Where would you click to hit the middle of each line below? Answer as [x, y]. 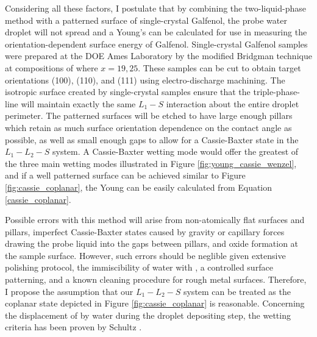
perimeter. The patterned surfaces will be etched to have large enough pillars [149, 115]
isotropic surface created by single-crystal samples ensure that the [128, 92]
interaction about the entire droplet [233, 103]
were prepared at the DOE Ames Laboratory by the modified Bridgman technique [158, 56]
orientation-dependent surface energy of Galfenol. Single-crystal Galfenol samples [156, 44]
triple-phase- [276, 92]
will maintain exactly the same [78, 103]
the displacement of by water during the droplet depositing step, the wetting [148, 315]
